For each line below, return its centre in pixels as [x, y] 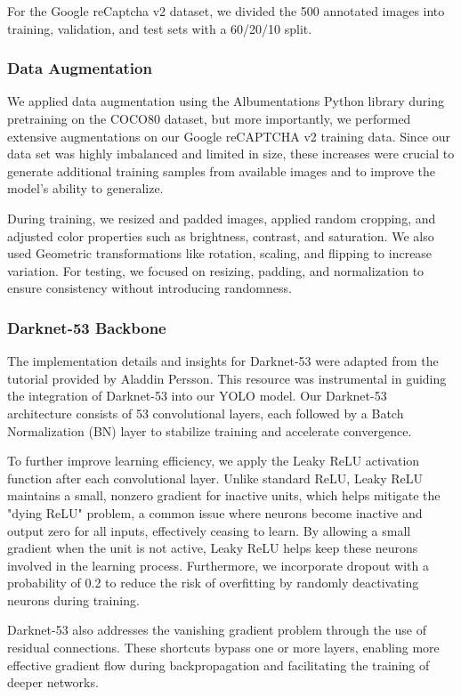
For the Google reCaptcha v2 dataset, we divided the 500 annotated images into [226, 11]
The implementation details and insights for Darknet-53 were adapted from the [223, 361]
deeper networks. [53, 682]
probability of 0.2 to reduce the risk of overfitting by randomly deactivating [213, 583]
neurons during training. [73, 600]
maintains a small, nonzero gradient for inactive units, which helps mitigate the [224, 495]
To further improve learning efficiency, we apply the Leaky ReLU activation [214, 461]
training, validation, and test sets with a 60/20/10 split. [160, 28]
